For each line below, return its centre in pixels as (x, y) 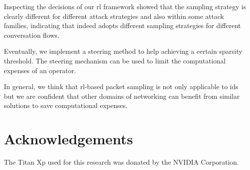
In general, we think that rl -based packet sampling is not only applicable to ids (121, 86)
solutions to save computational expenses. (66, 105)
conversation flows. (32, 35)
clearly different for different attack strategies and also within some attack (114, 16)
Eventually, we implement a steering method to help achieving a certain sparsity (123, 51)
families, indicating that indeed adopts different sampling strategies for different (123, 25)
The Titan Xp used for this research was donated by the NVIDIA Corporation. (121, 162)
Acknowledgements (69, 139)
